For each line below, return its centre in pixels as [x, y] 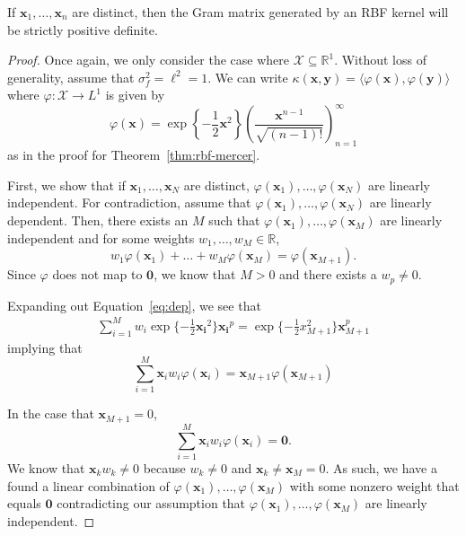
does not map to [97, 274]
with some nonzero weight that [374, 485]
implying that [45, 347]
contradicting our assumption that [151, 503]
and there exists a [328, 274]
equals [24, 503]
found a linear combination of [88, 485]
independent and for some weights [101, 237]
